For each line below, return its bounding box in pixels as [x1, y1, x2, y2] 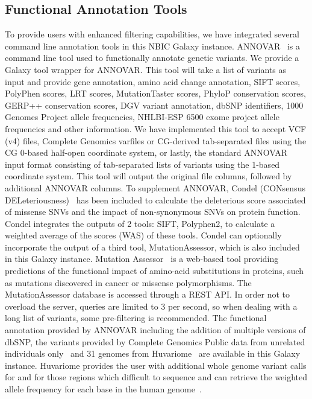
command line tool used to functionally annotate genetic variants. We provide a [5, 51, 299, 64]
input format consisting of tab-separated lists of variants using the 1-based [5, 158, 280, 170]
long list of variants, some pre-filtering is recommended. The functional [5, 311, 267, 324]
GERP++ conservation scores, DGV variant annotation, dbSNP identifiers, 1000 [5, 98, 304, 111]
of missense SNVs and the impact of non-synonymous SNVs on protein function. [5, 205, 301, 218]
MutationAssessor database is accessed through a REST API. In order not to [5, 288, 290, 301]
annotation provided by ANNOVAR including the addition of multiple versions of [5, 324, 306, 336]
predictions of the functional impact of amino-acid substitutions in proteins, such [5, 264, 304, 277]
